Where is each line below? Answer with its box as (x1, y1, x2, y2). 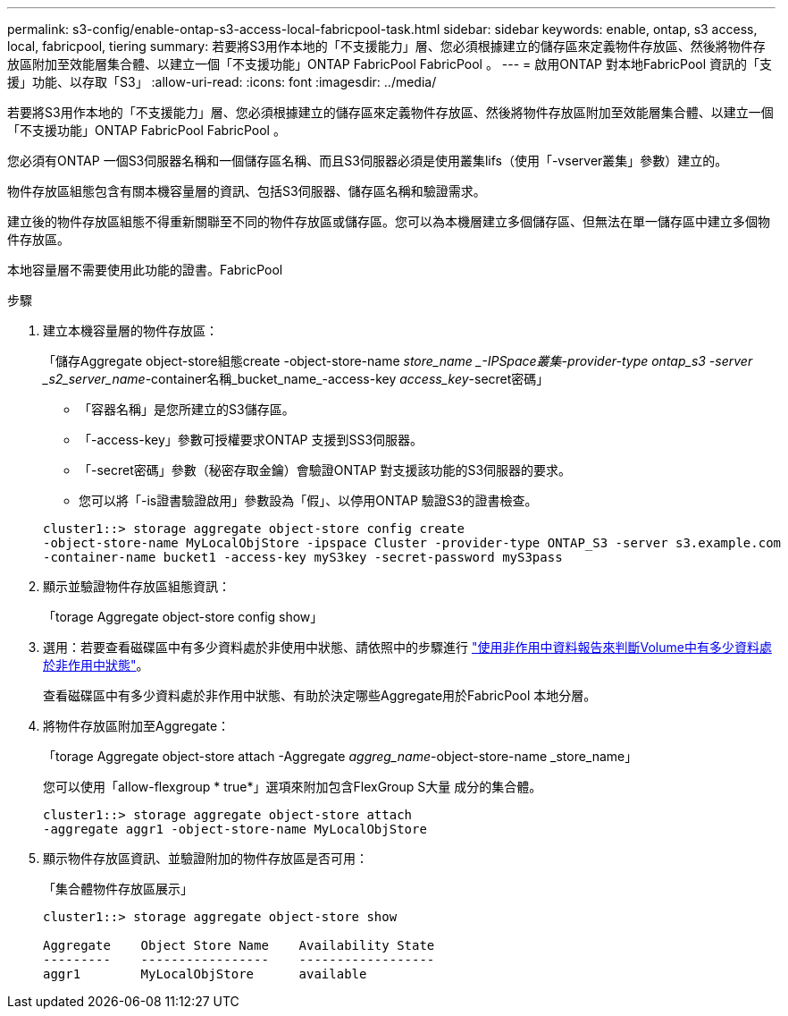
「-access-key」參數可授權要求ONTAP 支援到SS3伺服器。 (79, 432, 423, 447)
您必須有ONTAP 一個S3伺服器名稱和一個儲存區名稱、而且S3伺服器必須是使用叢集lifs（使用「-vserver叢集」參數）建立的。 (7, 153, 728, 168)
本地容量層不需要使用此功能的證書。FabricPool (7, 262, 283, 277)
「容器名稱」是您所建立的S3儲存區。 (79, 402, 295, 417)
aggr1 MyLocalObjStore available (43, 967, 367, 981)
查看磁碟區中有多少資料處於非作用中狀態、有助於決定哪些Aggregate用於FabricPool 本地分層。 (43, 688, 597, 703)
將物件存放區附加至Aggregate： (43, 718, 231, 733)
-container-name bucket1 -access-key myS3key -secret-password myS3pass (43, 550, 563, 564)
